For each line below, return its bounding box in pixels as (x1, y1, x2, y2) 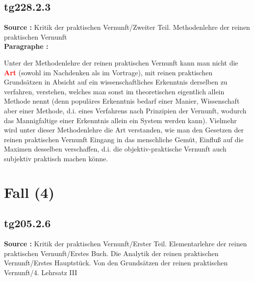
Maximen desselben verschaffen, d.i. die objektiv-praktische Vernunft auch (4, 144, 227, 154)
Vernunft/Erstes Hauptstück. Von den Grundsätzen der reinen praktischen (4, 258, 228, 268)
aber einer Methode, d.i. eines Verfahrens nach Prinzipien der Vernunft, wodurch (4, 105, 247, 115)
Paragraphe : (4, 41, 49, 51)
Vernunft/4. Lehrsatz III (4, 267, 77, 277)
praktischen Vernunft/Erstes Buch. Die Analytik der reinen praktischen (4, 248, 219, 258)
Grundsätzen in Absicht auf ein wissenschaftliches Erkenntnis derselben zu (4, 77, 228, 87)
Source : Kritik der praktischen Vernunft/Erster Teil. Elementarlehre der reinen (4, 238, 247, 249)
